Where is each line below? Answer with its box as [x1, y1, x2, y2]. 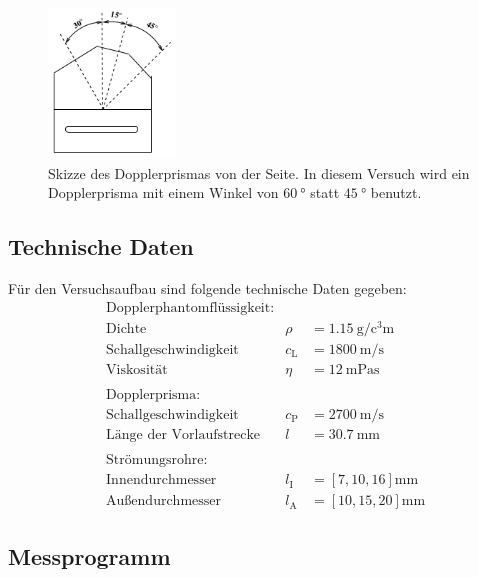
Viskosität [106, 362, 168, 377]
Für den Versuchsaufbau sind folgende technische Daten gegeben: [8, 278, 407, 299]
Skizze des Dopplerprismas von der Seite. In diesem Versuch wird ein [48, 162, 470, 183]
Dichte [106, 321, 147, 336]
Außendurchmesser [106, 494, 222, 509]
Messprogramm [8, 540, 171, 571]
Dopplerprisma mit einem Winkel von [48, 182, 279, 203]
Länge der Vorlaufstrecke [106, 428, 261, 443]
